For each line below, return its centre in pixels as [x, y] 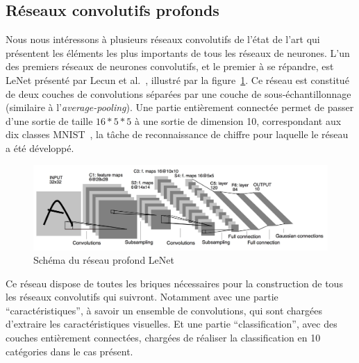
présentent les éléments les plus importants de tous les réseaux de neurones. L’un [178, 52]
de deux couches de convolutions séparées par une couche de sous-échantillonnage [178, 93]
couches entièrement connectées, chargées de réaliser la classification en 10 [163, 338]
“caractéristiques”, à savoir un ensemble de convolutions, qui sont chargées [164, 310]
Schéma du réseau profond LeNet [104, 260]
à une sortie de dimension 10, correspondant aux [238, 120]
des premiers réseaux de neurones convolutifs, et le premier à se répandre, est [170, 66]
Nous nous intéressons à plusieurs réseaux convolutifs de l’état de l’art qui [163, 39]
